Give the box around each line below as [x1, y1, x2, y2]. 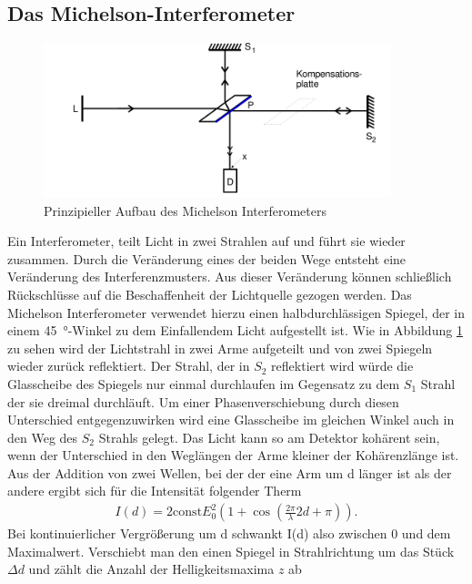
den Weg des [7, 427, 78, 446]
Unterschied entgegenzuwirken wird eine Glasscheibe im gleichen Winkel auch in [7, 410, 455, 429]
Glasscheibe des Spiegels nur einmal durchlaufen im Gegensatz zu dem [7, 374, 400, 393]
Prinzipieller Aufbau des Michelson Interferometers [44, 200, 326, 220]
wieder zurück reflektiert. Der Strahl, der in [7, 356, 250, 375]
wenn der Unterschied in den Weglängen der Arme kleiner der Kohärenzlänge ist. [7, 446, 459, 465]
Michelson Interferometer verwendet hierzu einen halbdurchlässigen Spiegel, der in [7, 302, 465, 322]
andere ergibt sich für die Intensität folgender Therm [7, 481, 302, 500]
